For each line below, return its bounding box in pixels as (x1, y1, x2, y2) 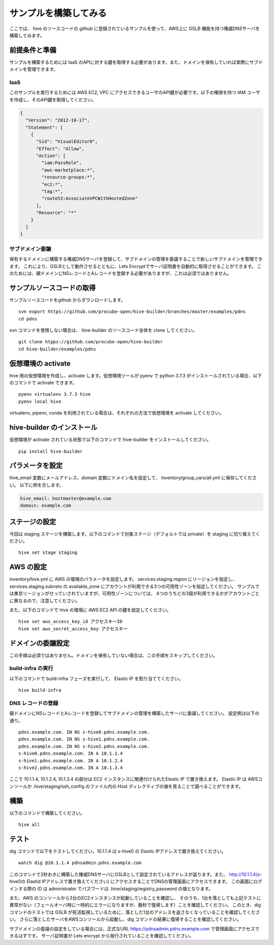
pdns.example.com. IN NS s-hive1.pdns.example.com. (18, 736, 150, 742)
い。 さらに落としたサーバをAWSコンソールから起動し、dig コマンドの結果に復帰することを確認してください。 (9, 916, 242, 923)
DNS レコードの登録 (9, 699, 58, 706)
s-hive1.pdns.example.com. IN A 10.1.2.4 (18, 758, 123, 763)
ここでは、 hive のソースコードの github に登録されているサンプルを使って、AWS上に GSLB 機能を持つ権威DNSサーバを (9, 25, 260, 32)
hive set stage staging (18, 550, 78, 555)
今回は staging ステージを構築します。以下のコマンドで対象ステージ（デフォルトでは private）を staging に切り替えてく (9, 530, 260, 537)
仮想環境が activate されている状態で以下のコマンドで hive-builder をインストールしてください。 (9, 436, 212, 442)
